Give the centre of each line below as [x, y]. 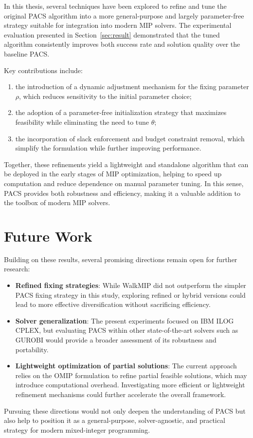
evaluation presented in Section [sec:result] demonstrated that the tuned [112, 34]
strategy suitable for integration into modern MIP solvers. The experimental [118, 25]
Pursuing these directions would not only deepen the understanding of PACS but [125, 410]
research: [17, 269]
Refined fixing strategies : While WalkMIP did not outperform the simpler [131, 285]
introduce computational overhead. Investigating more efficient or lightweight [130, 385]
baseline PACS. [27, 53]
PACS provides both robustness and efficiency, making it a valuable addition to [122, 193]
